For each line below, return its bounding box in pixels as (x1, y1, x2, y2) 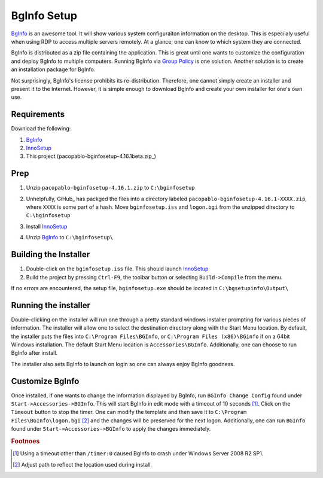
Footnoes (11, 437, 40, 446)
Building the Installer (11, 249, 90, 260)
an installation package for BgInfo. (11, 66, 96, 73)
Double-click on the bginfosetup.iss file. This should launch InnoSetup (26, 265, 209, 272)
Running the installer (11, 300, 91, 310)
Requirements (11, 109, 65, 120)
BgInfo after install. (11, 349, 58, 357)
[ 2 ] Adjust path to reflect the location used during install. (13, 461, 153, 468)
